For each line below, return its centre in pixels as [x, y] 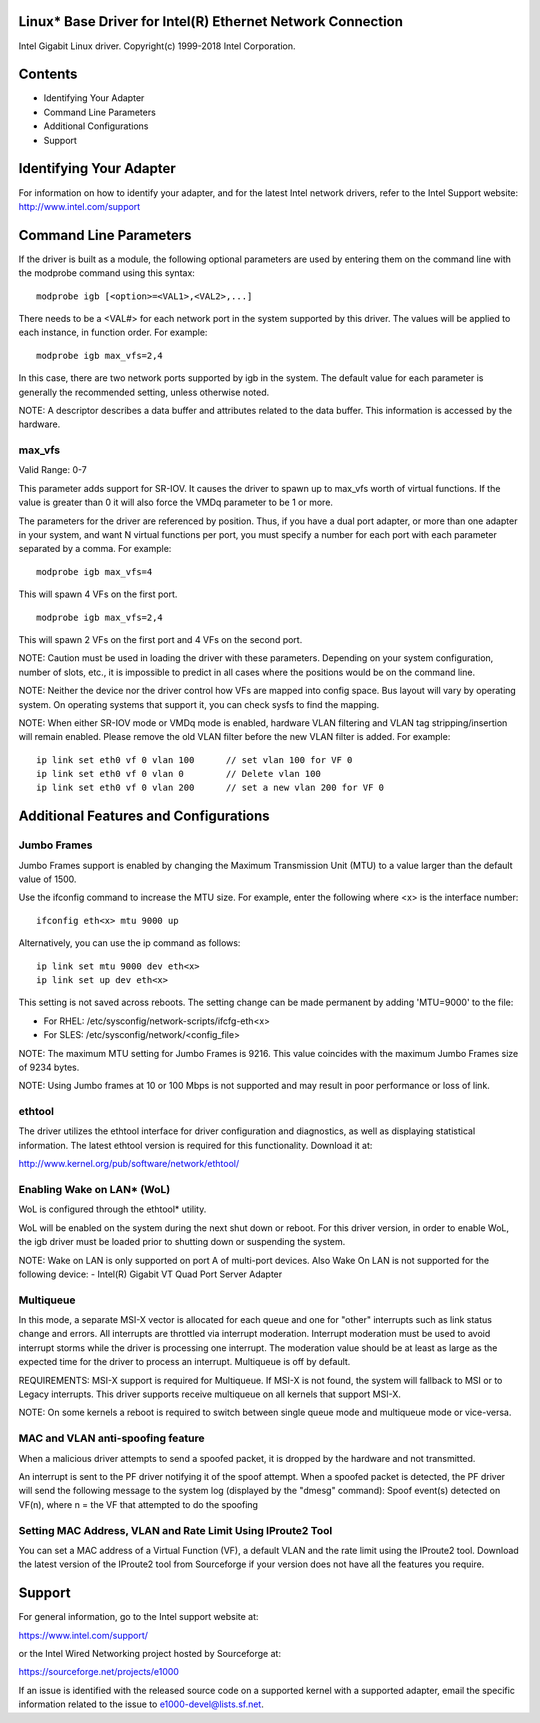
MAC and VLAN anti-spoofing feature [111, 1438]
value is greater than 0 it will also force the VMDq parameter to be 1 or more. [176, 502]
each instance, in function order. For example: [113, 332]
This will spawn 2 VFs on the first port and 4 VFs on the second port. [160, 639]
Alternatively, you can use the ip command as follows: [129, 943]
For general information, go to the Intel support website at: [138, 1617]
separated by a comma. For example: [95, 549]
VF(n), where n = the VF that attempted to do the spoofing [138, 1504]
